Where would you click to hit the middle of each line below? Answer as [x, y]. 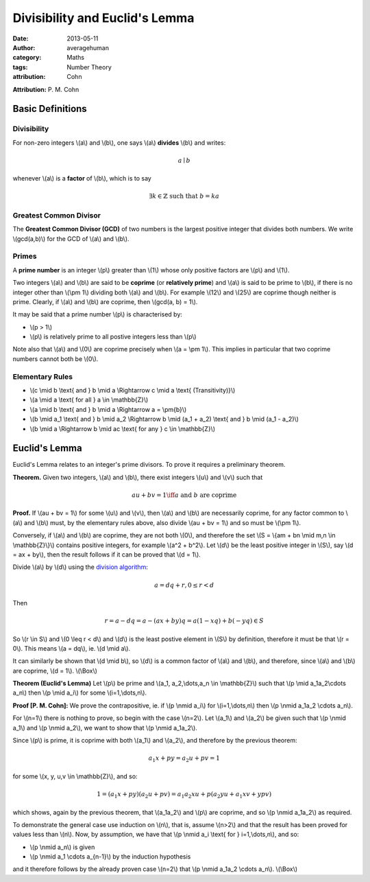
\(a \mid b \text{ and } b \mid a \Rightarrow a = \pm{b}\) [108, 409]
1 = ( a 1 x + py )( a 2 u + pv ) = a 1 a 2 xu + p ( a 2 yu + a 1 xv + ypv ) [184, 795]
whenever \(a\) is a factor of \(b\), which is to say [82, 178]
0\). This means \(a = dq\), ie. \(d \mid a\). [71, 648]
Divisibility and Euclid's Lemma [103, 18]
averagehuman [88, 47]
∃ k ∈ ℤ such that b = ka [184, 196]
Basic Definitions [50, 109]
